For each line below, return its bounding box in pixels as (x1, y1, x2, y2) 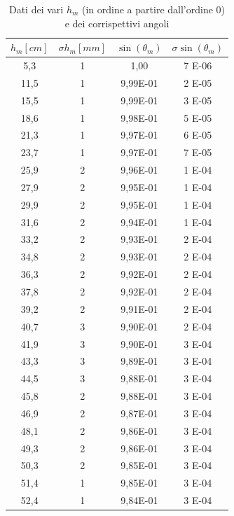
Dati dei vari (8, 2, 64, 16)
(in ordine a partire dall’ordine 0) (82, 2, 225, 16)
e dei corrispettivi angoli (64, 15, 170, 30)
